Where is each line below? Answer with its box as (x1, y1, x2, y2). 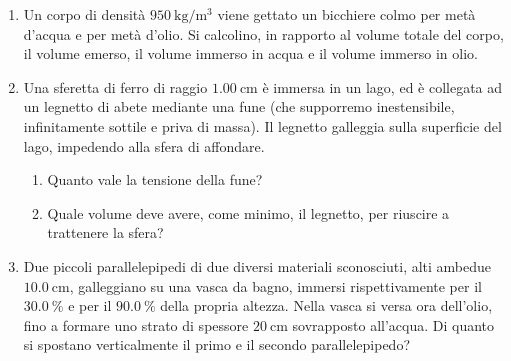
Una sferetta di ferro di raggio (23, 76, 208, 97)
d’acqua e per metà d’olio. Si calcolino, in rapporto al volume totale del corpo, (23, 23, 504, 44)
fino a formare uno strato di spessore (23, 314, 249, 335)
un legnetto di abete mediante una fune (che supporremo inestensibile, (23, 96, 455, 117)
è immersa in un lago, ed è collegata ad (262, 76, 503, 97)
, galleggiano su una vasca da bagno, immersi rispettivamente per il (69, 275, 482, 296)
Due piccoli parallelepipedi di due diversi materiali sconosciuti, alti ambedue (23, 255, 492, 276)
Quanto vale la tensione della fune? (47, 169, 263, 190)
